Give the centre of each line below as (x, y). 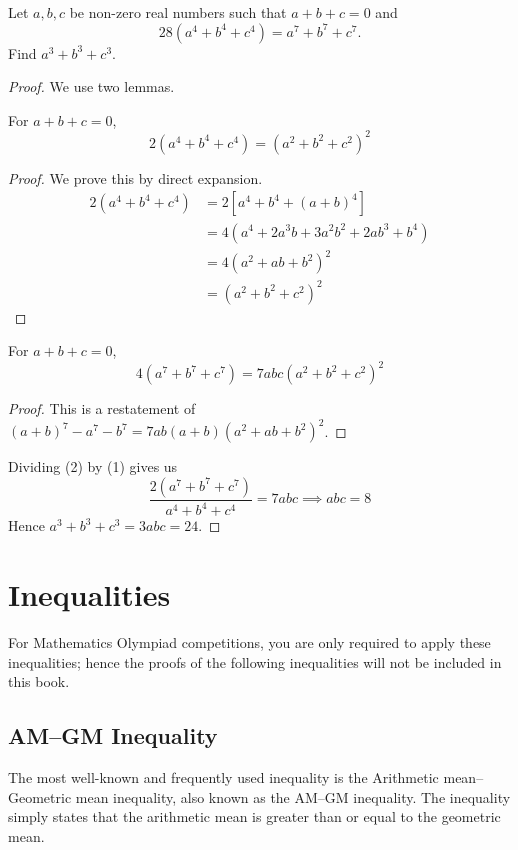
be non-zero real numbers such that (178, 12)
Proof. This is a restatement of (102, 408)
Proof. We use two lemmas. (91, 86)
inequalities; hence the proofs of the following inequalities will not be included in (255, 661)
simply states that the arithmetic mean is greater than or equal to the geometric (254, 816)
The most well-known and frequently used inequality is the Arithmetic (223, 777)
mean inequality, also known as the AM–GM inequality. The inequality (293, 796)
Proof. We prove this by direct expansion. (135, 177)
